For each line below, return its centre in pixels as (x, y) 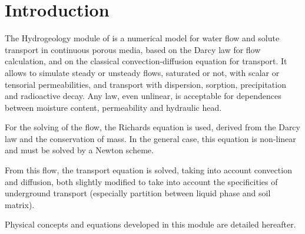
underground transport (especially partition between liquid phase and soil (138, 193)
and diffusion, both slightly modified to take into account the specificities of (141, 181)
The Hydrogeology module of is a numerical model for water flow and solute (142, 38)
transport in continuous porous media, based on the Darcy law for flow (133, 49)
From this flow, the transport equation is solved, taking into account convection (148, 170)
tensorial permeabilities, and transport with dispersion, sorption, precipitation (145, 84)
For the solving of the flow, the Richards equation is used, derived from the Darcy (152, 127)
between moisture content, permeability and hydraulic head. (113, 107)
